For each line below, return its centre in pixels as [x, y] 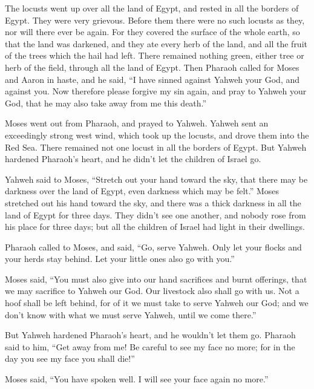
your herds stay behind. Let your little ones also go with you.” [120, 259]
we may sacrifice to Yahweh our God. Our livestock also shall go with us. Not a [152, 291]
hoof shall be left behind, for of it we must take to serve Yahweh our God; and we [157, 303]
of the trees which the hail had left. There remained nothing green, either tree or [155, 55]
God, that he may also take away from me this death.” [106, 103]
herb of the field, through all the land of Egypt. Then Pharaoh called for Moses [152, 67]
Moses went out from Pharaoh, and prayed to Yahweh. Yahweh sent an [137, 123]
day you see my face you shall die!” [70, 358]
